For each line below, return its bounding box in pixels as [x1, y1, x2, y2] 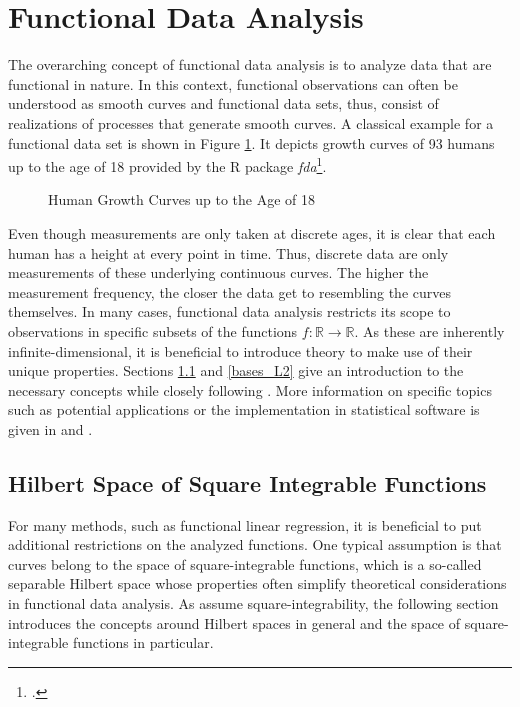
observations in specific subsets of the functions [8, 320, 298, 341]
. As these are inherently [354, 320, 505, 341]
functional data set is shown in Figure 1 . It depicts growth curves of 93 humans [8, 132, 495, 153]
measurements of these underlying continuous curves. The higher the [8, 262, 429, 283]
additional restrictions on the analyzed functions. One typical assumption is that [8, 534, 502, 555]
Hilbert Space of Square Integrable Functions [8, 467, 487, 498]
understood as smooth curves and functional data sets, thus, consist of [8, 93, 439, 114]
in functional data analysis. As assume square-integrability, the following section [8, 593, 499, 614]
